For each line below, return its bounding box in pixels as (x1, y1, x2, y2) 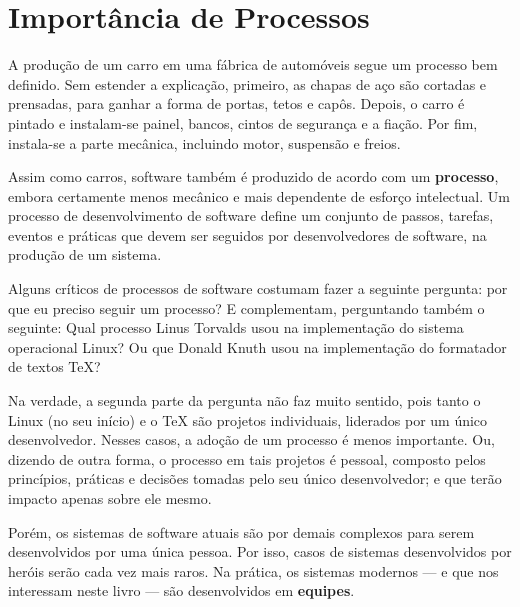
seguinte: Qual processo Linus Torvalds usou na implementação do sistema (8, 317, 464, 338)
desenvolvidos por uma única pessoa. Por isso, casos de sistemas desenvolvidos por (8, 541, 512, 562)
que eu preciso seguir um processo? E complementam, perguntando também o (8, 297, 485, 318)
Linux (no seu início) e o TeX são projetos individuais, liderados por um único (8, 409, 488, 430)
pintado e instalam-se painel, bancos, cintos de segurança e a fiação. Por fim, (8, 112, 478, 133)
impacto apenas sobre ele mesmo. (8, 488, 212, 508)
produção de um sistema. (8, 244, 162, 265)
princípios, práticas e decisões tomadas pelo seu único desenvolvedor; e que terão (8, 468, 502, 489)
